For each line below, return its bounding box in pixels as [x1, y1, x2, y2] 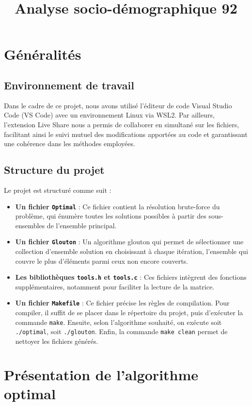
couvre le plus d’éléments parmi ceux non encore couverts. [15, 255, 188, 266]
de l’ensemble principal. [47, 220, 117, 230]
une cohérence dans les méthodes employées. [4, 138, 135, 149]
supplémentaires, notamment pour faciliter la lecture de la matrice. [15, 281, 215, 291]
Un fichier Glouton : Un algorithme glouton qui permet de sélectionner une [15, 237, 244, 247]
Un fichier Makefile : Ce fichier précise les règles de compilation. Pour [15, 298, 230, 308]
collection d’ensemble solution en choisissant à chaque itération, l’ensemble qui [15, 246, 248, 256]
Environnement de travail [4, 77, 134, 92]
